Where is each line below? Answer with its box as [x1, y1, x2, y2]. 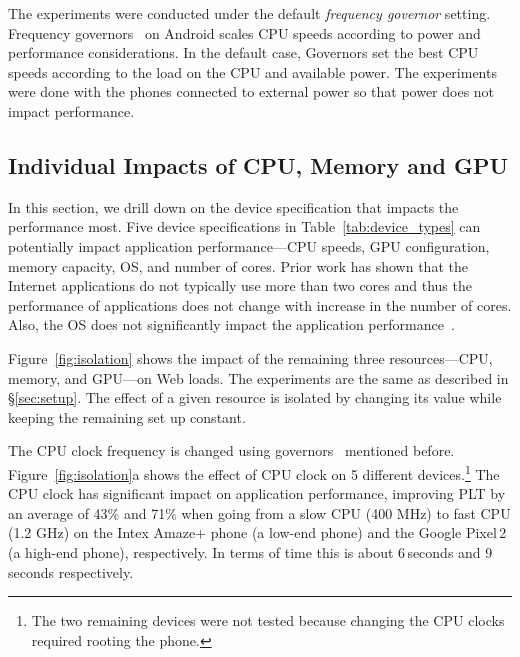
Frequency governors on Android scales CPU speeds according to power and [8, 22, 481, 43]
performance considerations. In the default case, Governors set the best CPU [8, 42, 479, 63]
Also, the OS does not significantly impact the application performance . [8, 314, 455, 335]
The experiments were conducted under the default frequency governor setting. [8, 3, 491, 23]
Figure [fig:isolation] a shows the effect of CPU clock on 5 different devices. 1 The [8, 460, 500, 484]
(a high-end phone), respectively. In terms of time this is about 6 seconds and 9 [8, 541, 493, 562]
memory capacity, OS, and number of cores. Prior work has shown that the [8, 255, 468, 276]
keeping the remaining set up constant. [8, 406, 246, 427]
